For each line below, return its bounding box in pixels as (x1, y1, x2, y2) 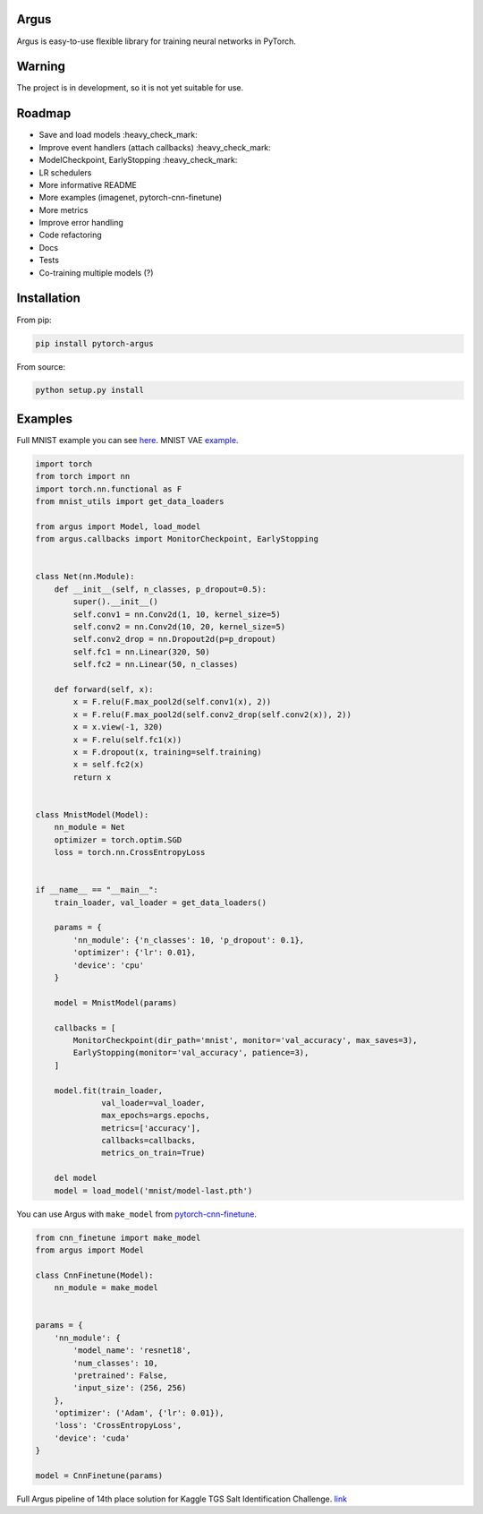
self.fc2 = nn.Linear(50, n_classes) (72, 659, 239, 670)
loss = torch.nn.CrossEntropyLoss (54, 847, 206, 858)
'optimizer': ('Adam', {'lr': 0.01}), (54, 1408, 225, 1418)
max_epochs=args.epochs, (101, 1110, 210, 1121)
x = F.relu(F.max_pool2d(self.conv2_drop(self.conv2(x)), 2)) (72, 709, 352, 720)
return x (72, 772, 112, 783)
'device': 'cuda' (54, 1433, 131, 1443)
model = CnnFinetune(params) (35, 1471, 164, 1481)
